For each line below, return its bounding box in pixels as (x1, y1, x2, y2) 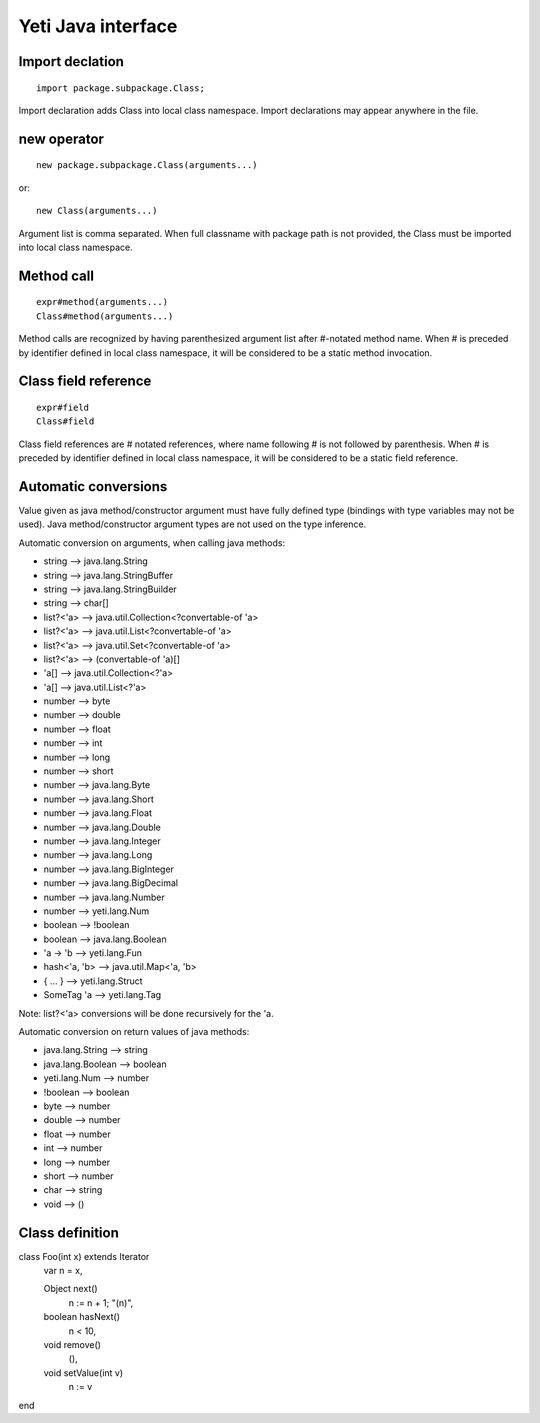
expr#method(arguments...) (36, 296, 169, 308)
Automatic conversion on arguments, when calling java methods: (18, 536, 285, 549)
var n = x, (43, 1265, 83, 1277)
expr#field (36, 401, 90, 413)
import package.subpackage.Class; (36, 82, 205, 94)
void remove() (43, 1338, 102, 1350)
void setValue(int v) (43, 1366, 124, 1379)
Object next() (43, 1283, 99, 1295)
